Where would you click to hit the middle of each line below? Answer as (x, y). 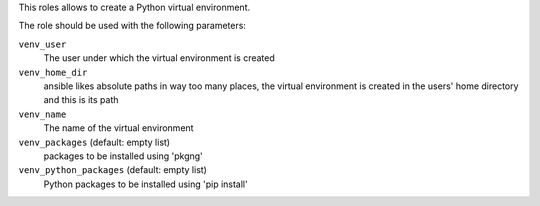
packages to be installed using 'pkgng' (123, 156)
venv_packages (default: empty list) (94, 142)
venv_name (42, 114)
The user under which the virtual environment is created (159, 58)
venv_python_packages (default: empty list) (112, 170)
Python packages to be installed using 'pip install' (146, 184)
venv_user (42, 44)
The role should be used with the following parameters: (132, 26)
